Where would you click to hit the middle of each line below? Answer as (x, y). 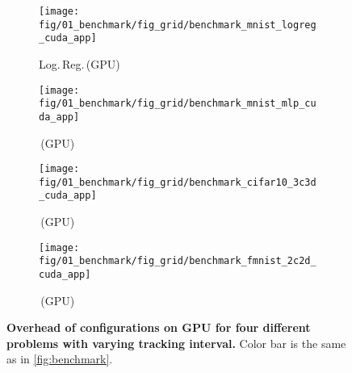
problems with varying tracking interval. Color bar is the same (176, 343)
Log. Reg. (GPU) (80, 63)
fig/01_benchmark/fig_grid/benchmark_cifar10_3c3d (178, 182)
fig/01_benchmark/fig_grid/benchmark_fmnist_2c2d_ (178, 261)
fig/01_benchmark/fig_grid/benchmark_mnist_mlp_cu (178, 104)
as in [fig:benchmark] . (60, 359)
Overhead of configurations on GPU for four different (159, 327)
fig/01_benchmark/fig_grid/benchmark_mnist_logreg (178, 25)
